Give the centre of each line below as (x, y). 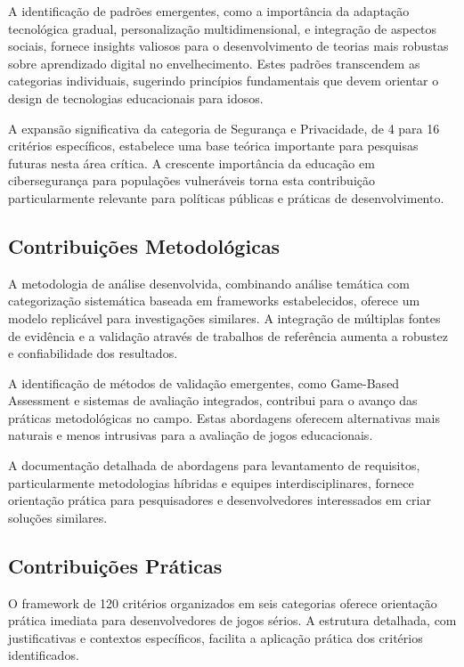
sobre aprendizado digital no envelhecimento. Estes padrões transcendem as (214, 63)
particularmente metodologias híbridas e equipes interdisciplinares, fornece (211, 482)
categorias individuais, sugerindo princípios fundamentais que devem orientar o (224, 81)
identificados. (44, 655)
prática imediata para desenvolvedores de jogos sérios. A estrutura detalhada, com (232, 620)
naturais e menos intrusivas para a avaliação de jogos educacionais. (191, 435)
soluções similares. (58, 517)
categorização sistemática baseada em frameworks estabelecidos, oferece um (214, 301)
